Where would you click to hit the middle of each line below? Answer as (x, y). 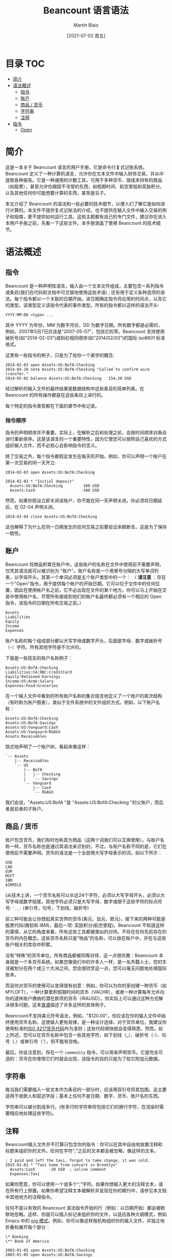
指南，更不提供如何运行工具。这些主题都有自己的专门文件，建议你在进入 (90, 217)
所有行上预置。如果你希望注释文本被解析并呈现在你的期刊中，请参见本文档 (88, 1191)
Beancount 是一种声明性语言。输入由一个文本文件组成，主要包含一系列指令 (85, 286)
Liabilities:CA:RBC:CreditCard (39, 672)
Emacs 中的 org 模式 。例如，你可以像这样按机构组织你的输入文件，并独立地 (85, 1221)
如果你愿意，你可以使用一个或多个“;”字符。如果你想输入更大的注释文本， (82, 1184)
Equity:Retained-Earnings (33, 676)
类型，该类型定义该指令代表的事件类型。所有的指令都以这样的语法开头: (84, 305)
